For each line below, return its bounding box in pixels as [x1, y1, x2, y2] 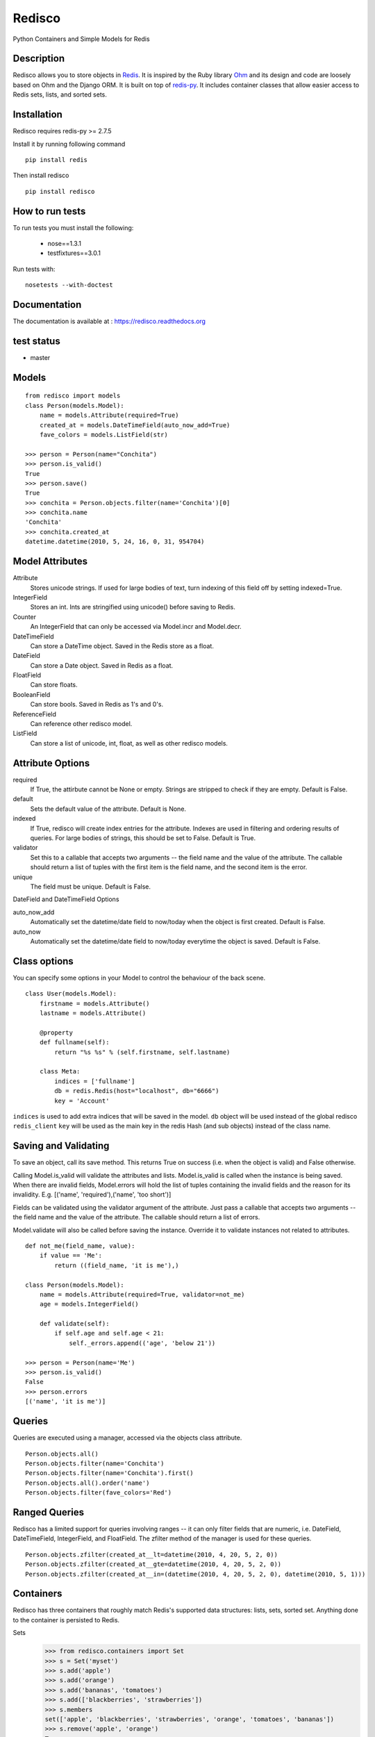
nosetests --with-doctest [25, 281, 114, 289]
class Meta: [39, 1067, 81, 1076]
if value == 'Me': [39, 1251, 103, 1260]
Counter [12, 612, 37, 621]
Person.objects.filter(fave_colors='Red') [25, 1489, 172, 1497]
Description [12, 53, 65, 65]
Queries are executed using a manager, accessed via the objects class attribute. [12, 1433, 242, 1442]
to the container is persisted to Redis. [12, 1615, 120, 1624]
